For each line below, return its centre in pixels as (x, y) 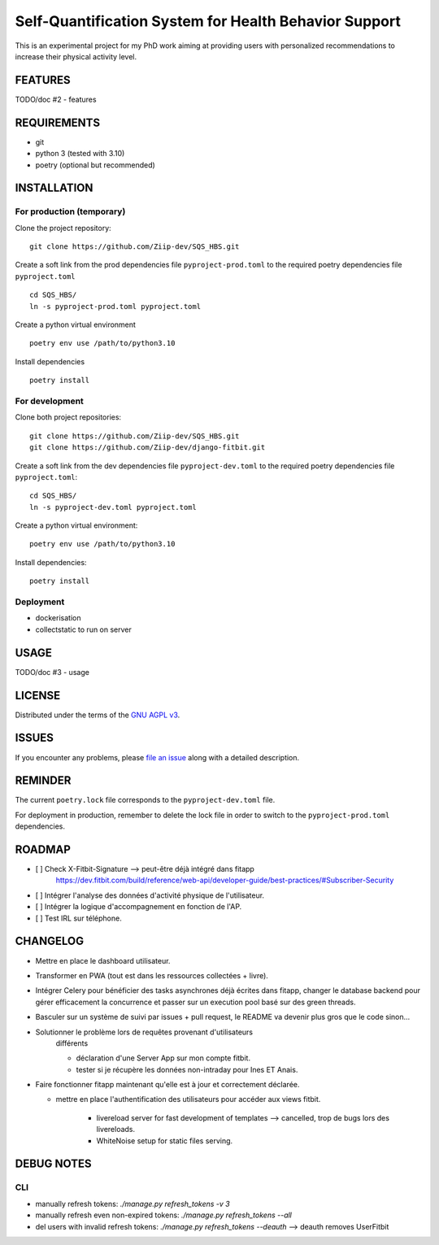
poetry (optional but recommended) (96, 165)
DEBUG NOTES (53, 1164)
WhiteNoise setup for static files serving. (165, 1141)
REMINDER (43, 781)
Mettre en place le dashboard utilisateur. (103, 960)
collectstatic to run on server (83, 629)
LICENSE (38, 695)
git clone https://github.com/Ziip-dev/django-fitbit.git (148, 448)
